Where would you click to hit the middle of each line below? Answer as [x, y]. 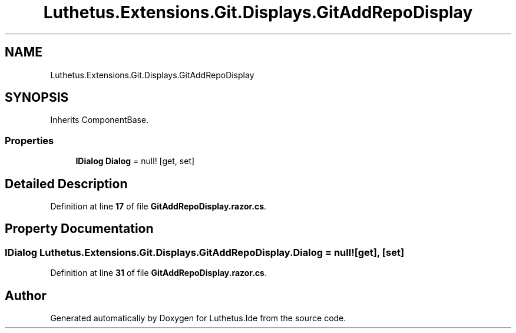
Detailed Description [66, 184]
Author [26, 295]
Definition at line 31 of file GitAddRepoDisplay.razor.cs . [158, 273]
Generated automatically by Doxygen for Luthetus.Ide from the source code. [198, 318]
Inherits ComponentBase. [100, 120]
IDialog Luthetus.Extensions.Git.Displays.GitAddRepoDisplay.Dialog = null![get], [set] [205, 252]
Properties [29, 140]
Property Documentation [79, 229]
